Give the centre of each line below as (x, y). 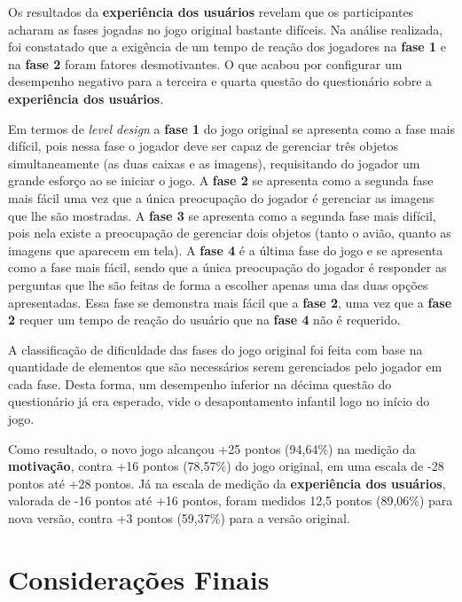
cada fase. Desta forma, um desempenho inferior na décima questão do (200, 383)
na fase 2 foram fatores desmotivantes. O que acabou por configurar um (205, 63)
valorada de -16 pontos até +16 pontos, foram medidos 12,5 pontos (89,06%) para (231, 500)
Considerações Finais (139, 579)
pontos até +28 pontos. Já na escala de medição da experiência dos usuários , (227, 483)
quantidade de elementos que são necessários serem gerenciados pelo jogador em (225, 367)
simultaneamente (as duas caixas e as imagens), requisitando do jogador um (214, 163)
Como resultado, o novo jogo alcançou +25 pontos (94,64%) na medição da (212, 448)
